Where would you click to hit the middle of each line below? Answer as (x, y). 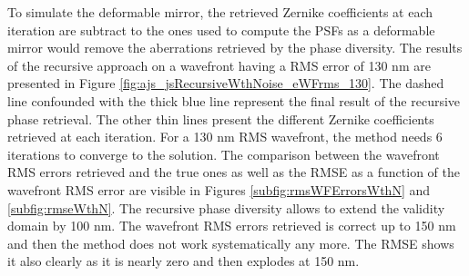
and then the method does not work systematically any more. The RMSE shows (231, 243)
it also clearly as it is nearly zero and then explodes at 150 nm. (184, 261)
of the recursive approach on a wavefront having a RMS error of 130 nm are (219, 65)
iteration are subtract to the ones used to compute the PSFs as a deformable (221, 30)
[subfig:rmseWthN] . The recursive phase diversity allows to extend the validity (226, 207)
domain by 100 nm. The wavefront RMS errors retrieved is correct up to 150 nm (232, 226)
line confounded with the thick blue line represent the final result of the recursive (234, 100)
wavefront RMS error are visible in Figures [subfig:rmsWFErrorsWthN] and (219, 189)
